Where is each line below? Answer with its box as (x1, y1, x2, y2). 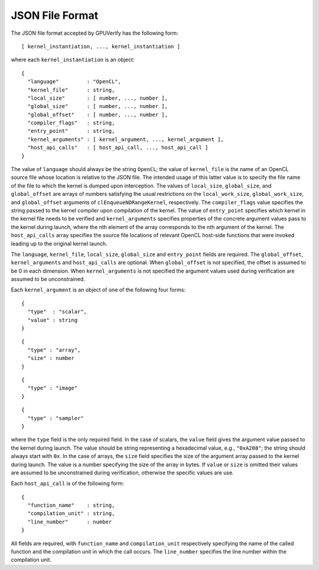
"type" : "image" (27, 385, 78, 392)
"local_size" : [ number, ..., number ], (27, 94, 168, 101)
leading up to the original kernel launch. (11, 240, 108, 247)
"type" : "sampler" (27, 415, 84, 421)
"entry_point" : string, (27, 127, 115, 135)
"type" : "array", (27, 346, 81, 353)
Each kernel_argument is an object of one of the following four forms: (11, 286, 186, 293)
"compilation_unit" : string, (27, 510, 115, 517)
